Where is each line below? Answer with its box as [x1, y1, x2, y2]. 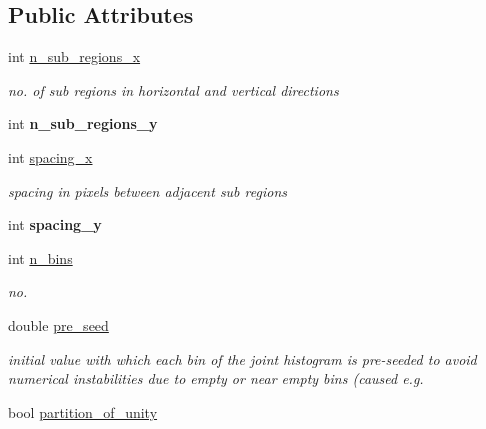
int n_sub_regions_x [8, 46, 141, 67]
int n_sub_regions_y [8, 113, 158, 134]
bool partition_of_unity [8, 401, 158, 422]
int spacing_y [8, 214, 102, 235]
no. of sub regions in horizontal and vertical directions [8, 79, 339, 100]
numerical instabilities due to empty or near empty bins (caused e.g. [8, 368, 424, 389]
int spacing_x [8, 146, 93, 167]
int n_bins [8, 247, 73, 268]
